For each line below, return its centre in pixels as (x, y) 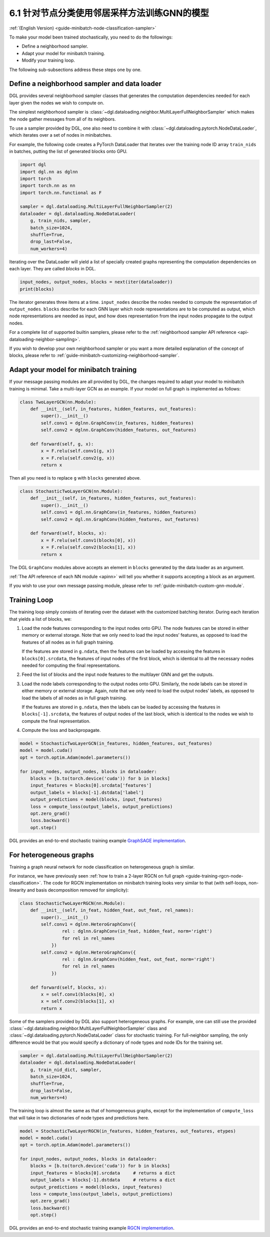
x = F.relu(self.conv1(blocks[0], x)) (88, 540)
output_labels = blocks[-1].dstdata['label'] (87, 792)
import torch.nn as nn (47, 186)
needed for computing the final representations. (71, 665)
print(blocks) (37, 289)
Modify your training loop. (48, 61)
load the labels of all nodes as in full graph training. (74, 698)
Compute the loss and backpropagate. (61, 730)
